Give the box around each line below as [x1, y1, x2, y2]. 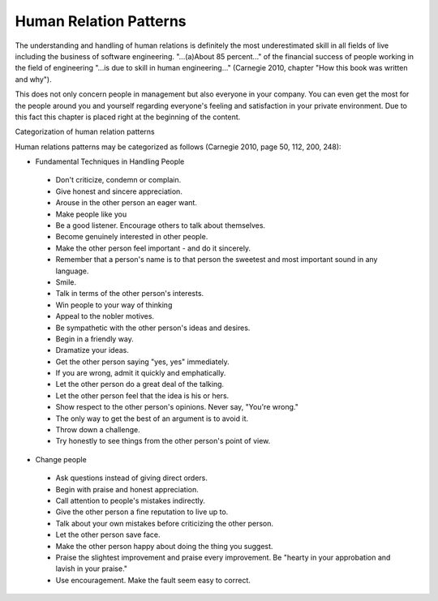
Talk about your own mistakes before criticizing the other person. [55, 518, 273, 528]
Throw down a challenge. [55, 425, 141, 435]
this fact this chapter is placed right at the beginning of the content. [15, 112, 241, 122]
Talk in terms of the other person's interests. [55, 289, 204, 298]
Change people [35, 454, 87, 464]
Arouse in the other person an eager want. [55, 198, 198, 208]
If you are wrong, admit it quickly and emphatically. [55, 368, 226, 378]
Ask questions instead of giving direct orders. [55, 473, 208, 483]
